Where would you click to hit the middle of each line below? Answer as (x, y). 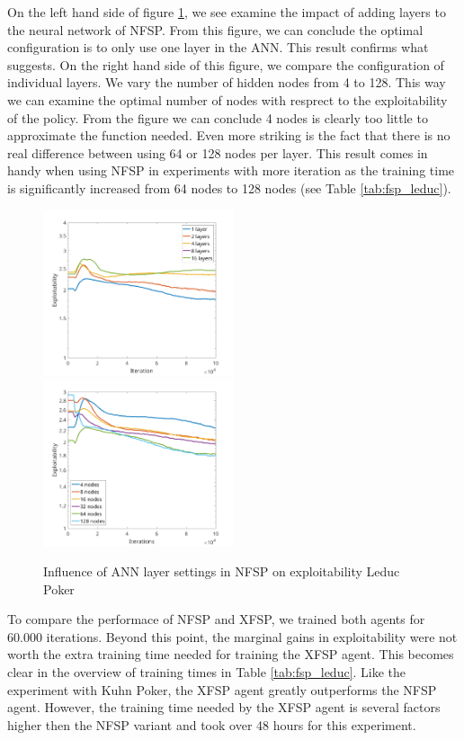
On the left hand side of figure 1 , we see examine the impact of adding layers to (227, 12)
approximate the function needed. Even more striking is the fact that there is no (229, 135)
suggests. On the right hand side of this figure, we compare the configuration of (226, 64)
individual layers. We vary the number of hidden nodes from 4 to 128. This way (227, 82)
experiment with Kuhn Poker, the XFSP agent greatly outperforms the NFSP (222, 689)
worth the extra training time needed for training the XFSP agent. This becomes (231, 654)
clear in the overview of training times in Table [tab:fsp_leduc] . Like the (207, 672)
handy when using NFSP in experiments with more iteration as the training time (231, 170)
